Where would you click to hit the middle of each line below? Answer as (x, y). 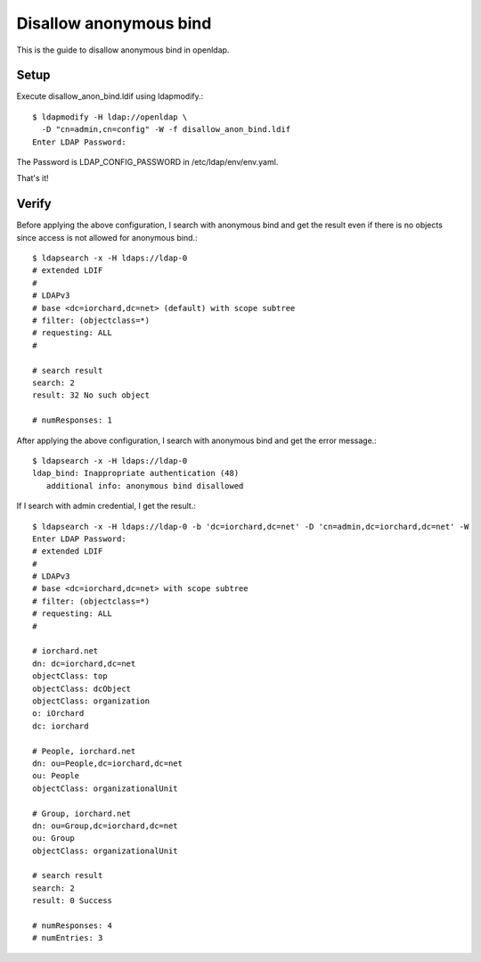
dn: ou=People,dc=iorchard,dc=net (107, 763)
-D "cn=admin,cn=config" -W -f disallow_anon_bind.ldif (166, 130)
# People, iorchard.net (84, 751)
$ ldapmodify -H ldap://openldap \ (110, 117)
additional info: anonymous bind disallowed (145, 485)
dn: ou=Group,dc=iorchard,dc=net (105, 826)
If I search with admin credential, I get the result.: (106, 506)
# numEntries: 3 (68, 938)
